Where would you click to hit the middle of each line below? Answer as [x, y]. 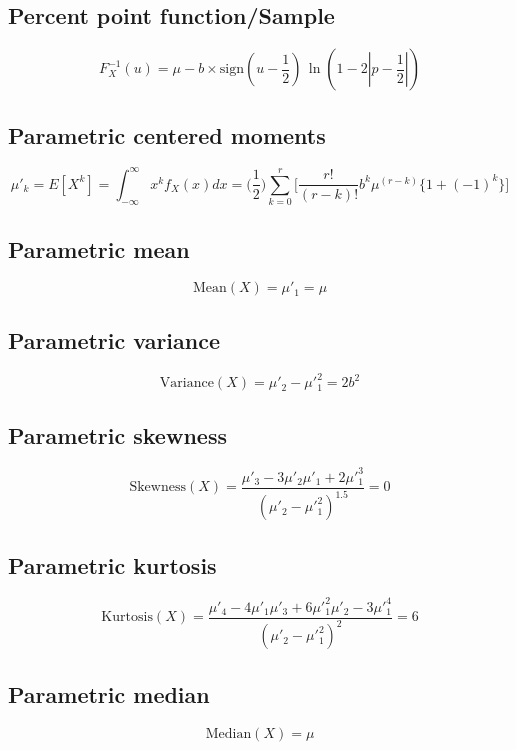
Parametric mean [99, 248]
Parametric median [109, 693]
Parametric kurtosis [112, 564]
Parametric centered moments [167, 134]
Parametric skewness [117, 434]
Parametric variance [114, 339]
